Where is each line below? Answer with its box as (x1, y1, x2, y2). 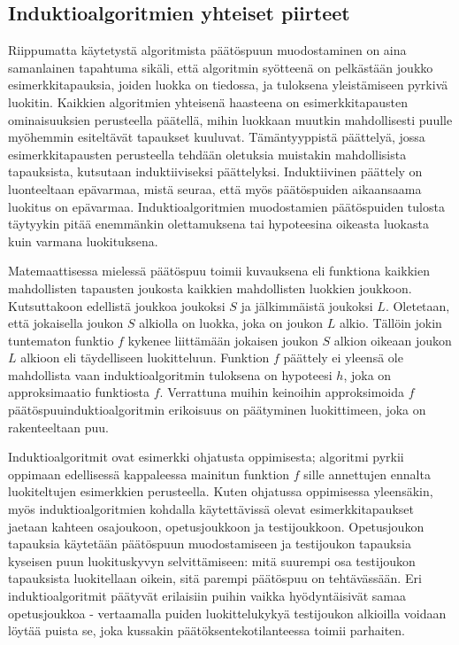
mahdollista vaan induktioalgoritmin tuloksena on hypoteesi (8, 365, 333, 384)
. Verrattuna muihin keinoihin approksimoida (159, 383, 404, 401)
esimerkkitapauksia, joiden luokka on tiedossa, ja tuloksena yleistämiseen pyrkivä (8, 75, 448, 94)
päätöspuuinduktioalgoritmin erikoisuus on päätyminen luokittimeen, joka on (8, 400, 426, 419)
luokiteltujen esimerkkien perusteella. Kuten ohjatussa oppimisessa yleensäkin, (8, 482, 433, 501)
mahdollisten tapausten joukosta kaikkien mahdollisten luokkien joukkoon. (8, 278, 412, 297)
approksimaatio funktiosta (8, 383, 150, 401)
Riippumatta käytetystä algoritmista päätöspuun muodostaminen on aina (8, 41, 407, 59)
